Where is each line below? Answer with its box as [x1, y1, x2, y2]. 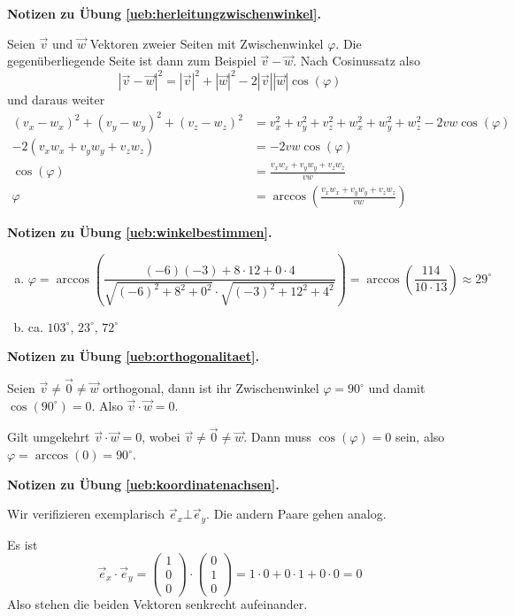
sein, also [395, 427, 445, 446]
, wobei [142, 427, 180, 446]
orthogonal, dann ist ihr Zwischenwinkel [103, 379, 319, 397]
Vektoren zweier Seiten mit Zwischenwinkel [89, 34, 324, 52]
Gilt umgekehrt [7, 427, 90, 446]
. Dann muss [243, 427, 311, 446]
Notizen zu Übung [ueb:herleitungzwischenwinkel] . [7, 4, 322, 22]
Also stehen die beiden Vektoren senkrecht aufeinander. [7, 595, 308, 613]
